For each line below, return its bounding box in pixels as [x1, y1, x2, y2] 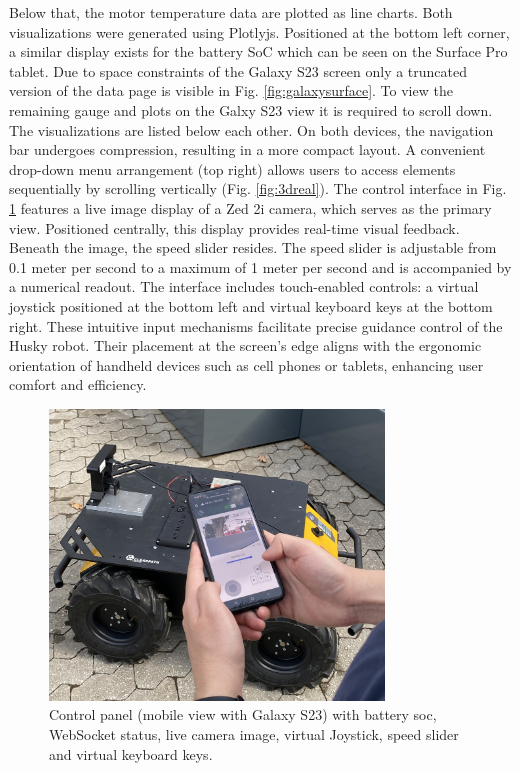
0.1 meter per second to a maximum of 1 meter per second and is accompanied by [9, 256, 512, 277]
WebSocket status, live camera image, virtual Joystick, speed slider [49, 724, 459, 745]
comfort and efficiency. [9, 374, 147, 395]
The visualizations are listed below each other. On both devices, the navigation [9, 119, 494, 140]
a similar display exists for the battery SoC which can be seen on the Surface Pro [9, 41, 508, 62]
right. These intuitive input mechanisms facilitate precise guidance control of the [9, 315, 503, 336]
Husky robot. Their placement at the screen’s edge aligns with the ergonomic [9, 335, 482, 356]
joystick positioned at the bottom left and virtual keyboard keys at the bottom [9, 295, 493, 316]
